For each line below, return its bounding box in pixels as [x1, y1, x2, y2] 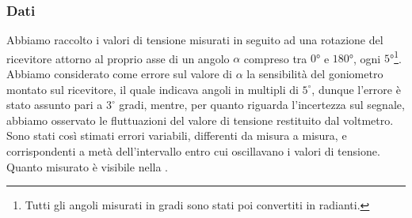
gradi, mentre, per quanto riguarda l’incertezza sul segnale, [119, 96, 405, 113]
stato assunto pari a [6, 96, 103, 113]
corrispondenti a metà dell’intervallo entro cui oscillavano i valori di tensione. [6, 143, 380, 160]
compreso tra [243, 50, 307, 66]
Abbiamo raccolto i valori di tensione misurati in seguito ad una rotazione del [6, 32, 383, 48]
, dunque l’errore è [311, 81, 401, 97]
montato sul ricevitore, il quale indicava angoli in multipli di [6, 81, 299, 97]
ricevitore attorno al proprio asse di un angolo [6, 50, 230, 66]
